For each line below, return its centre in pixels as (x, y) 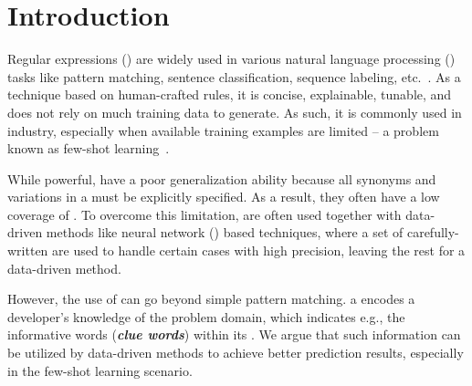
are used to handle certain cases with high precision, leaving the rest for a (259, 250)
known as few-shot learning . (89, 148)
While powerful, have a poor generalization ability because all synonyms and (222, 178)
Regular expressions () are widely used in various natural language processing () (231, 59)
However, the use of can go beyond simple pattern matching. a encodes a (211, 299)
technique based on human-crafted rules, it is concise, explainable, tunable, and (230, 94)
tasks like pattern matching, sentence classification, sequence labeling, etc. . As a (234, 76)
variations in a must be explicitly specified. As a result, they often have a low (224, 197)
